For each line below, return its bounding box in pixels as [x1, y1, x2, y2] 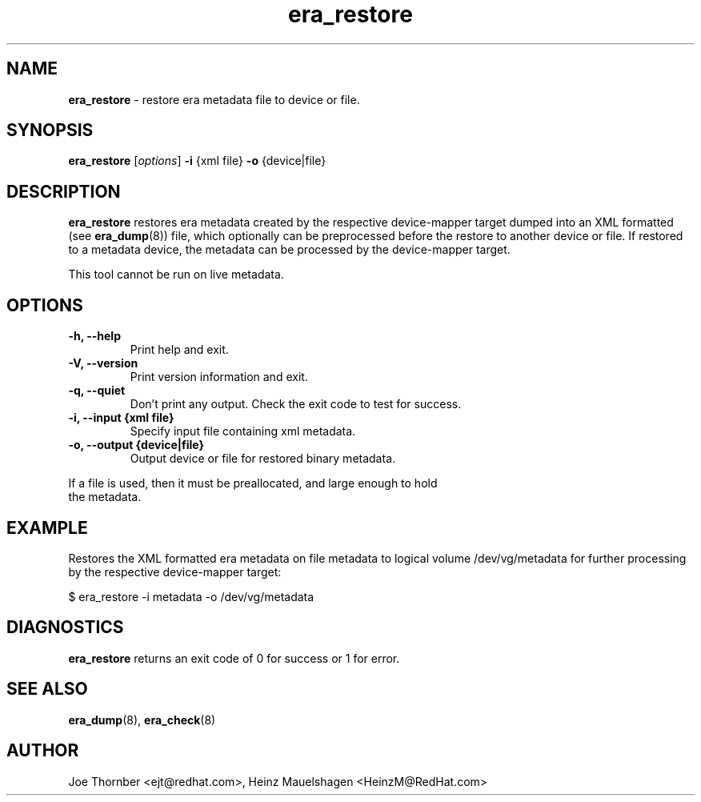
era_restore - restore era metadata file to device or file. [68, 92, 360, 106]
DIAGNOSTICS [6, 617, 124, 638]
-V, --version [68, 356, 138, 371]
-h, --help [68, 329, 121, 343]
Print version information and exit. [130, 370, 308, 384]
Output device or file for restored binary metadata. [130, 451, 396, 466]
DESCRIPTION [6, 181, 121, 202]
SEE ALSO [6, 679, 88, 700]
